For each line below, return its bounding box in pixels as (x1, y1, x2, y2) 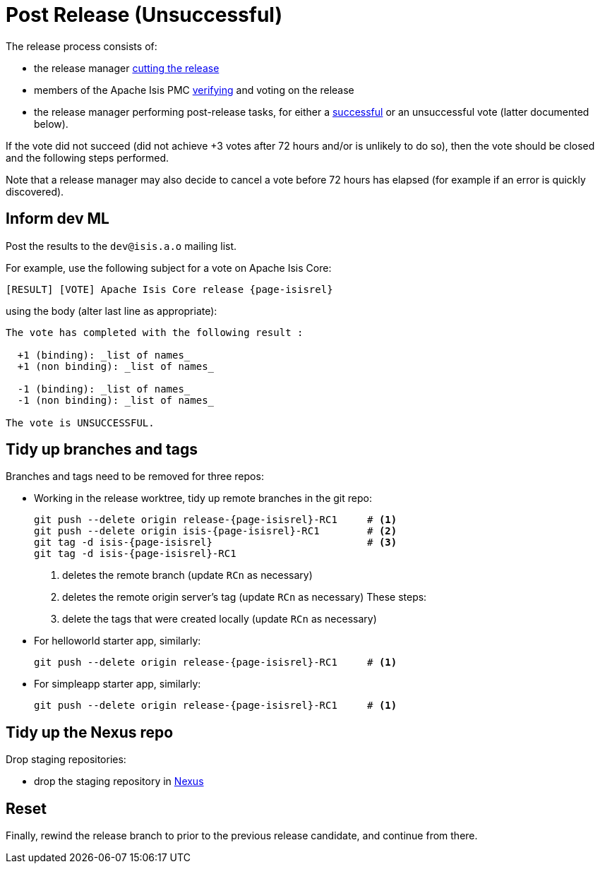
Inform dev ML (6, 210, 109, 228)
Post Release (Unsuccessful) (6, 3, 282, 27)
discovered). (6, 185, 64, 198)
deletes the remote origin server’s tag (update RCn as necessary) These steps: (62, 591, 427, 604)
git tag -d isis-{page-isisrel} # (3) (34, 537, 397, 549)
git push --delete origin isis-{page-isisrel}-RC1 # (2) (34, 525, 397, 537)
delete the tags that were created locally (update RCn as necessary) (62, 613, 377, 625)
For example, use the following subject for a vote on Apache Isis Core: (6, 261, 332, 274)
